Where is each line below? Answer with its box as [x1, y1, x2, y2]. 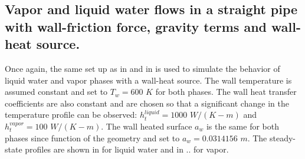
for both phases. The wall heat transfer [155, 85, 297, 98]
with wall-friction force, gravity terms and [5, 17, 267, 35]
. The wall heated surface [101, 120, 192, 132]
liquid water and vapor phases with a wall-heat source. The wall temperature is [5, 74, 292, 86]
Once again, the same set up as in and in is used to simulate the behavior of [5, 62, 280, 74]
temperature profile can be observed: [5, 108, 137, 121]
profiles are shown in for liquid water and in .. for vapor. [25, 143, 229, 155]
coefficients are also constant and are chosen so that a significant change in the [5, 97, 289, 109]
